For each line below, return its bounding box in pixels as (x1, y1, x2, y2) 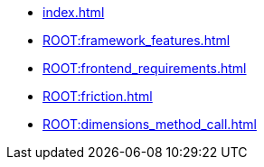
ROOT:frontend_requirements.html (42, 60, 247, 76)
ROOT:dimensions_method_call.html (42, 116, 257, 132)
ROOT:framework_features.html (42, 32, 231, 48)
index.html (42, 5, 105, 20)
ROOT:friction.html (42, 88, 153, 104)
